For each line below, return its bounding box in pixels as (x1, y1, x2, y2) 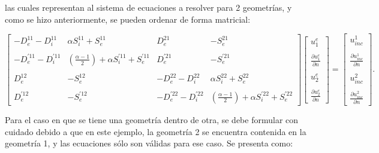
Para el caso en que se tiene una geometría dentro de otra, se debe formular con (5, 114, 299, 126)
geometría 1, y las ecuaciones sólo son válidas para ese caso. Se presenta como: (5, 137, 293, 149)
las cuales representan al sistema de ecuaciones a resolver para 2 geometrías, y (5, 1, 292, 13)
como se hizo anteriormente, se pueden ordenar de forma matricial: (5, 13, 251, 25)
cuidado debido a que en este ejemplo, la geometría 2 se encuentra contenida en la (5, 125, 306, 137)
